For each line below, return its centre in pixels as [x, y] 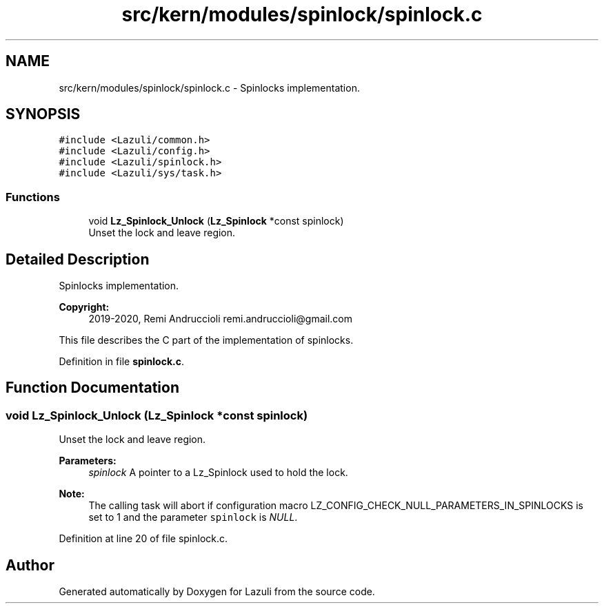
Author [30, 565]
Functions [33, 197]
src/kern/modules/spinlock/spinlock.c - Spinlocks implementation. [209, 87]
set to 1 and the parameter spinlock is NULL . [193, 517]
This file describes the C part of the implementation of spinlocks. [206, 340]
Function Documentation [92, 388]
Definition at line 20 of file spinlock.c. [143, 539]
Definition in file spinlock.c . [122, 362]
